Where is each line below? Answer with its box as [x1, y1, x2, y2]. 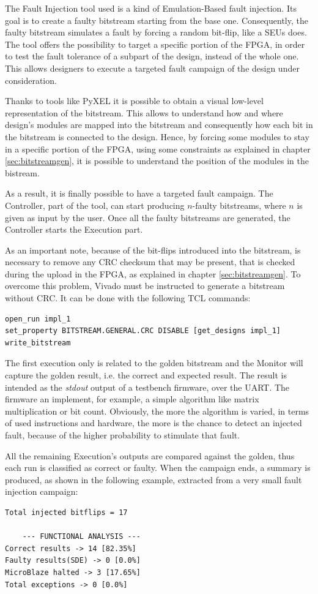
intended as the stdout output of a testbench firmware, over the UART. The [5, 380, 290, 393]
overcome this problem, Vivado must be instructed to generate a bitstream [5, 279, 285, 292]
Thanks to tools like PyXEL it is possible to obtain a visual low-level [5, 94, 264, 107]
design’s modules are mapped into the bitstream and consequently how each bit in [5, 118, 313, 131]
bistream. [5, 166, 40, 179]
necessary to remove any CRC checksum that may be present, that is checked [5, 255, 295, 268]
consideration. [5, 73, 57, 86]
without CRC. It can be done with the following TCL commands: [5, 291, 251, 304]
